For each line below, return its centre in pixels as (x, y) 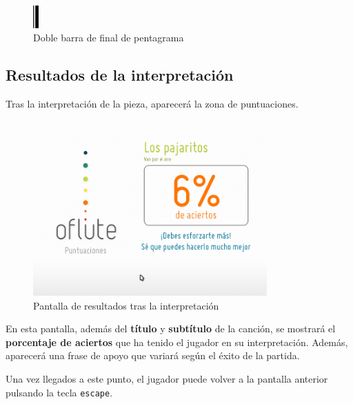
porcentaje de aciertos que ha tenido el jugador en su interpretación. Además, (177, 342)
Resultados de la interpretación (120, 75)
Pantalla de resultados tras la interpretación (126, 305)
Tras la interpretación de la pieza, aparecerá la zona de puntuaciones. (152, 103)
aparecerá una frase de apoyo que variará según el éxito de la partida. (153, 355)
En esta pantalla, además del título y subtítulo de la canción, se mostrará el (171, 329)
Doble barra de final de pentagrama (109, 38)
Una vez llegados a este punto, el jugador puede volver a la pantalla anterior (167, 378)
